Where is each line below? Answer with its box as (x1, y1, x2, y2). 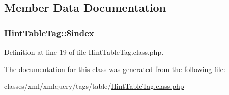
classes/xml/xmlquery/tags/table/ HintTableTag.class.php (4, 81, 184, 91)
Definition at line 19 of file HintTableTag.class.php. (4, 46, 164, 57)
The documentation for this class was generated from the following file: (4, 63, 225, 74)
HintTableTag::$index (4, 26, 94, 39)
